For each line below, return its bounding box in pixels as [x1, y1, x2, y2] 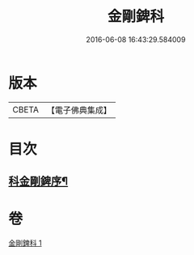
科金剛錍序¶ [8, 175, 69, 189]
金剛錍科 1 [8, 238, 42, 248]
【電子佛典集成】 [46, 104, 112, 116]
